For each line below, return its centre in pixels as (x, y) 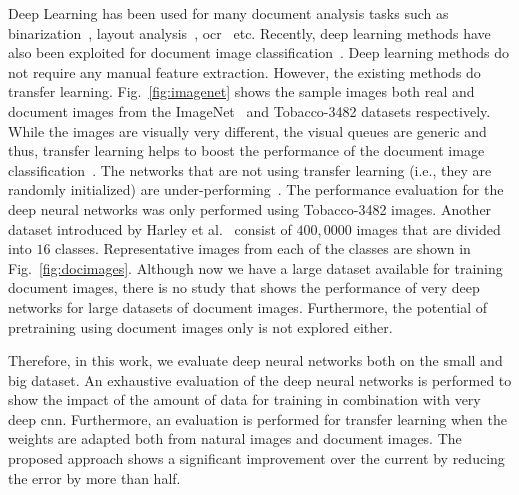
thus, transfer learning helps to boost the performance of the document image (246, 150)
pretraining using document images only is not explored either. (200, 326)
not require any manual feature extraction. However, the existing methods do (244, 71)
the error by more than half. (94, 477)
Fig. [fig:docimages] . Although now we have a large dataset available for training (255, 267)
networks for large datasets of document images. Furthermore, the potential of (248, 306)
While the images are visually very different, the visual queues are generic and (247, 130)
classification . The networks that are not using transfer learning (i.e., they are (250, 169)
